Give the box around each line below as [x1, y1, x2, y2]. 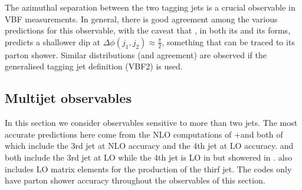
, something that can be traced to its [162, 35, 295, 48]
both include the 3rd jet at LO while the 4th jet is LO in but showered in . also [5, 151, 293, 163]
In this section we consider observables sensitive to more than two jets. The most [5, 116, 298, 129]
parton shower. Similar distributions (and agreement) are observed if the [5, 48, 267, 61]
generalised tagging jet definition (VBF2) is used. [5, 60, 183, 72]
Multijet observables [5, 89, 132, 107]
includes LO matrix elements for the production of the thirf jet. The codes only [5, 162, 292, 175]
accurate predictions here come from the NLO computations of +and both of [5, 128, 283, 140]
